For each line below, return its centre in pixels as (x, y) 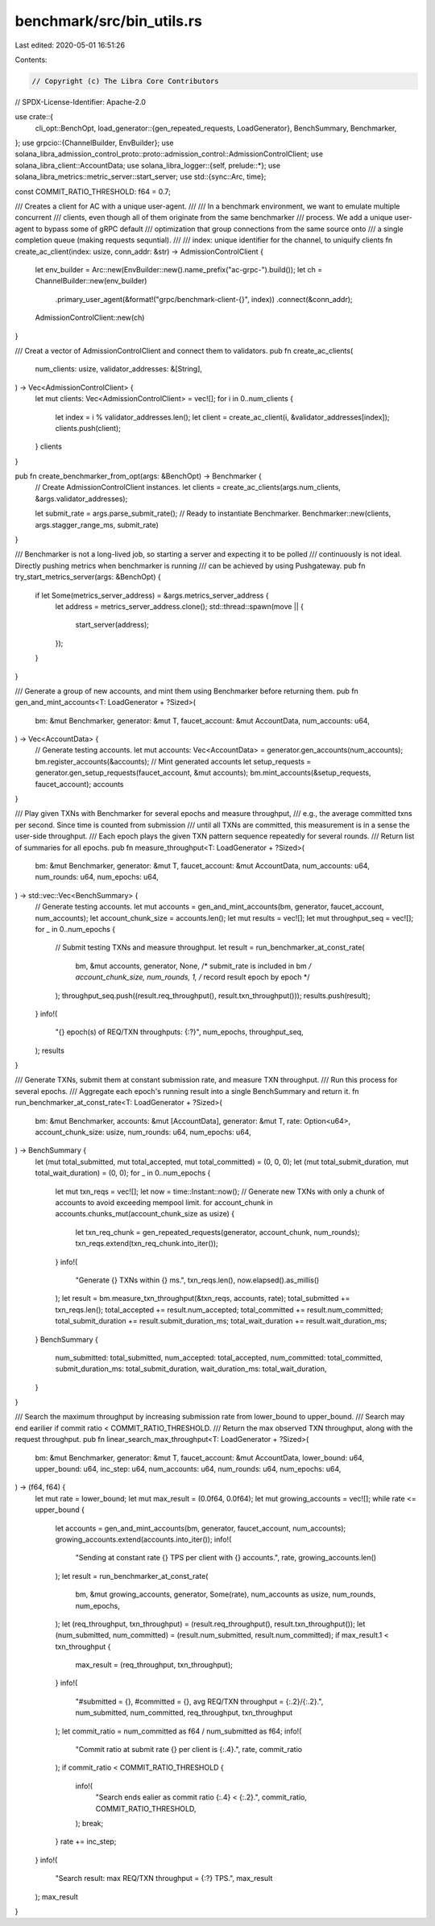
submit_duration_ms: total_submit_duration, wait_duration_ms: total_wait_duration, (191, 1369)
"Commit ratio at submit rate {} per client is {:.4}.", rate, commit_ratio (188, 1750)
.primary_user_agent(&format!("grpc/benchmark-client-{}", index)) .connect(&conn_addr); (204, 299)
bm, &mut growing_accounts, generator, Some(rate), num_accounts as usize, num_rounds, (226, 1594)
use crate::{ (34, 117)
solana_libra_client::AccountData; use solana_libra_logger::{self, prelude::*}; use (148, 165)
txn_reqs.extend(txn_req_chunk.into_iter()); (147, 1244)
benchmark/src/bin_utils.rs (109, 21)
